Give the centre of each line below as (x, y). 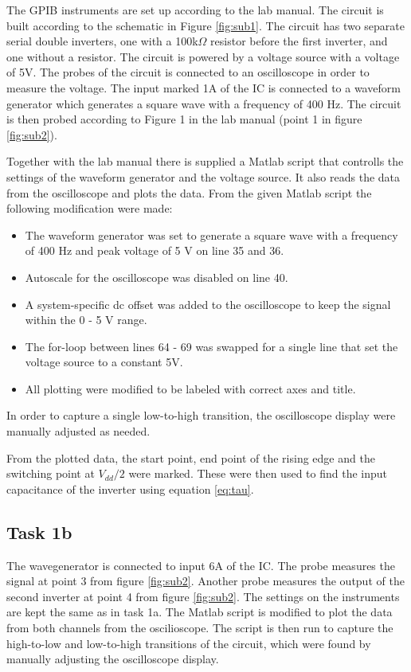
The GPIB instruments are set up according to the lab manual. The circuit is (195, 10)
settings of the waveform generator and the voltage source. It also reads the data (204, 176)
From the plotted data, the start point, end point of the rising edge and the (191, 457)
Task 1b (39, 531)
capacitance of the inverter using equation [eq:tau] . (130, 488)
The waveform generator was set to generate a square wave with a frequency (211, 234)
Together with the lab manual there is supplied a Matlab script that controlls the (205, 161)
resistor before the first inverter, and (299, 41)
